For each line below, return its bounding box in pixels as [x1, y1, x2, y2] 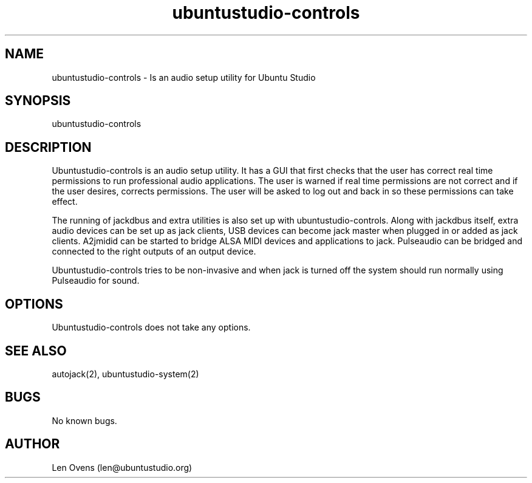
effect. [52, 196, 78, 207]
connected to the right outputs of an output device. [52, 246, 256, 257]
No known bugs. [52, 415, 117, 426]
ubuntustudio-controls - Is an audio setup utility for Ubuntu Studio [52, 72, 316, 83]
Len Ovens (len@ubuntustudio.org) [52, 462, 193, 473]
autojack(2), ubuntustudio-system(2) [52, 368, 199, 379]
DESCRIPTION [5, 139, 92, 155]
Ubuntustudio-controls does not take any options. [52, 322, 251, 333]
